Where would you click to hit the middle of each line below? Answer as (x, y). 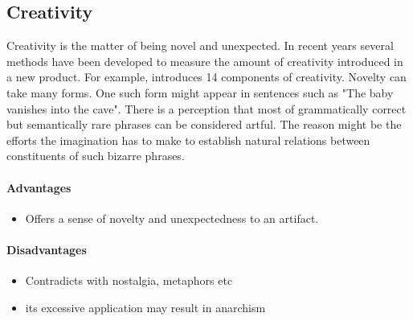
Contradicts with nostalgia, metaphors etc (129, 280)
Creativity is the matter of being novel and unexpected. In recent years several (200, 45)
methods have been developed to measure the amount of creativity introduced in (205, 61)
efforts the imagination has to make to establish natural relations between (188, 140)
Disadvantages (47, 249)
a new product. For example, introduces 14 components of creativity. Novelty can (206, 77)
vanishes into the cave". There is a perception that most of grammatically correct (206, 108)
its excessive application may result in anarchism (145, 307)
